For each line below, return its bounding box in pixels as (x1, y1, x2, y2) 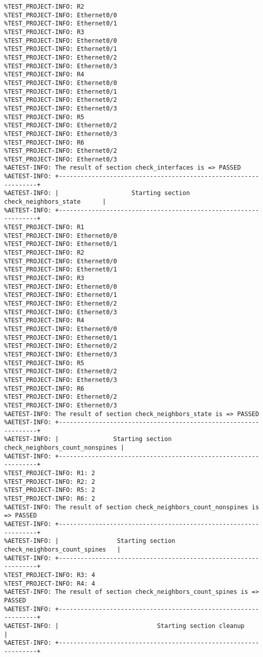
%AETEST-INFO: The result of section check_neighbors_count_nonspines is (4, 503, 259, 511)
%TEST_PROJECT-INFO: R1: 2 (4, 470, 95, 477)
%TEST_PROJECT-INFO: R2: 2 (4, 478, 95, 485)
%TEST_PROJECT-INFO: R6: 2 (4, 495, 95, 503)
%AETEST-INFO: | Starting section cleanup (4, 622, 245, 629)
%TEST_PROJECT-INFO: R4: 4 (4, 580, 95, 587)
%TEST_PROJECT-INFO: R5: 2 (4, 486, 95, 494)
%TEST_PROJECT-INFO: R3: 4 (4, 571, 95, 579)
